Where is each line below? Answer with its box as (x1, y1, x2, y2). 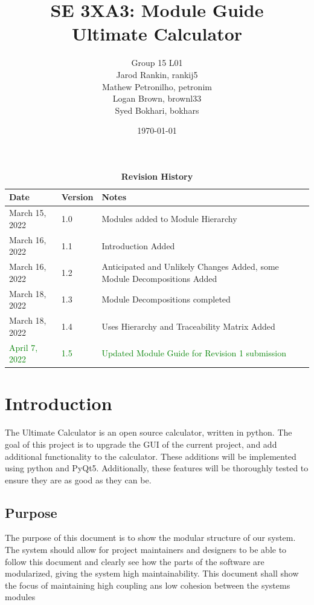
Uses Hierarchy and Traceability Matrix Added (101, 319, 275, 332)
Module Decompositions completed (101, 293, 231, 306)
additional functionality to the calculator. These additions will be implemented (5, 450, 296, 462)
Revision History (121, 169, 193, 182)
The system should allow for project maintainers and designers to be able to (5, 543, 287, 556)
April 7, (9, 341, 38, 353)
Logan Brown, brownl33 (112, 92, 202, 105)
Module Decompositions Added (101, 272, 217, 284)
